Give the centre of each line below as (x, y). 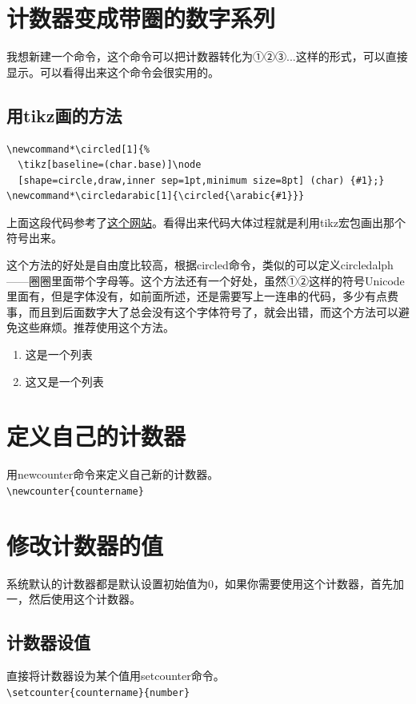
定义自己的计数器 (96, 436)
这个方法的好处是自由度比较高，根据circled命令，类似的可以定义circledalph (200, 265)
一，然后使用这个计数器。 (74, 599)
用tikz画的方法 (64, 115)
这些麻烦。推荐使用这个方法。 (96, 327)
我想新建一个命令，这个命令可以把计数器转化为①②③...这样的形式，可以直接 (207, 56)
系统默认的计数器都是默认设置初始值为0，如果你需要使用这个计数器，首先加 (205, 583)
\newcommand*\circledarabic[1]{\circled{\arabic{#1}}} (156, 196)
